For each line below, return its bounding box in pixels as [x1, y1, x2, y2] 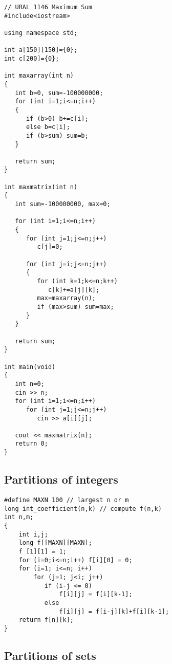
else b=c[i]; [26, 123, 70, 131]
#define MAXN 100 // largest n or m [4, 496, 129, 504]
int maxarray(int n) [4, 72, 74, 80]
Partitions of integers [4, 471, 118, 487]
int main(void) [4, 363, 56, 371]
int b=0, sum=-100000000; [15, 89, 103, 97]
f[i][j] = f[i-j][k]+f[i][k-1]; [59, 607, 169, 615]
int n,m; [4, 513, 34, 521]
